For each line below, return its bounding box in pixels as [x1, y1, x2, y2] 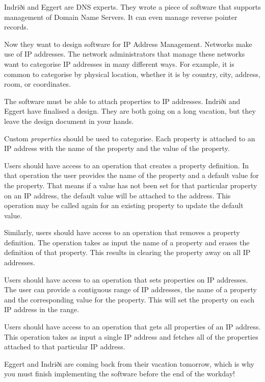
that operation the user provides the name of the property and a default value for [4, 170, 259, 181]
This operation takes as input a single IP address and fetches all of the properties [4, 331, 258, 342]
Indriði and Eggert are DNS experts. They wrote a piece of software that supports [4, 2, 261, 12]
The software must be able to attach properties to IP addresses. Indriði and [4, 95, 241, 106]
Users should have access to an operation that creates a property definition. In [4, 160, 249, 170]
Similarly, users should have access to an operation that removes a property [4, 227, 240, 238]
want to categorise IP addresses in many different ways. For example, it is [4, 58, 234, 69]
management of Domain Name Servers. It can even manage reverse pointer [4, 11, 237, 22]
